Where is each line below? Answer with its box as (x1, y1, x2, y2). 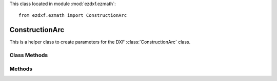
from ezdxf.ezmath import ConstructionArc (18, 13, 127, 18)
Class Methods (9, 51, 48, 59)
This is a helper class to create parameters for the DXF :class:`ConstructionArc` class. (9, 39, 191, 45)
